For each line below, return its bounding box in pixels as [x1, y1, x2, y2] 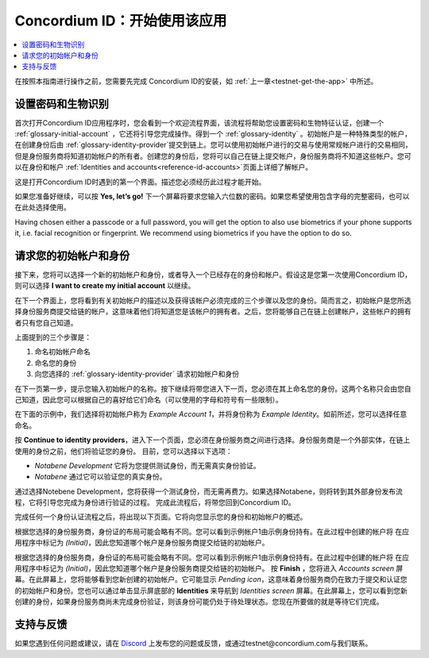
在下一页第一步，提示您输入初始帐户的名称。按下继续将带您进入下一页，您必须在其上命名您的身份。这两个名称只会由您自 [14, 383, 412, 393]
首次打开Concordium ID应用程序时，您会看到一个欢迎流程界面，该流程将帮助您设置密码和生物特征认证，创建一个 [14, 117, 385, 127]
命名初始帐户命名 [34, 347, 91, 356]
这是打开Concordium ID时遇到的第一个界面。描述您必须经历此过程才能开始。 [14, 177, 266, 187]
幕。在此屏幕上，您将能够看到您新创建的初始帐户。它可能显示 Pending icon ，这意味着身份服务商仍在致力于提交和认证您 [14, 575, 408, 584]
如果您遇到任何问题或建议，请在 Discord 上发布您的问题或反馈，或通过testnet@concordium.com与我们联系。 [14, 639, 373, 648]
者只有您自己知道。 [14, 317, 78, 327]
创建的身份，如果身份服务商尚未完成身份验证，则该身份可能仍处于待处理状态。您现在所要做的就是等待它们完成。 [14, 597, 384, 606]
